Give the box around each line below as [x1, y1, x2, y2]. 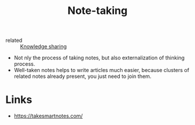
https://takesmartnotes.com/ [13, 112, 83, 120]
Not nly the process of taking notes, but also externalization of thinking [13, 54, 185, 62]
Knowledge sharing [20, 43, 67, 50]
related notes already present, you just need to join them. [13, 73, 152, 80]
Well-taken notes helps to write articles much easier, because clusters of [13, 67, 190, 74]
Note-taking [67, 4, 128, 17]
